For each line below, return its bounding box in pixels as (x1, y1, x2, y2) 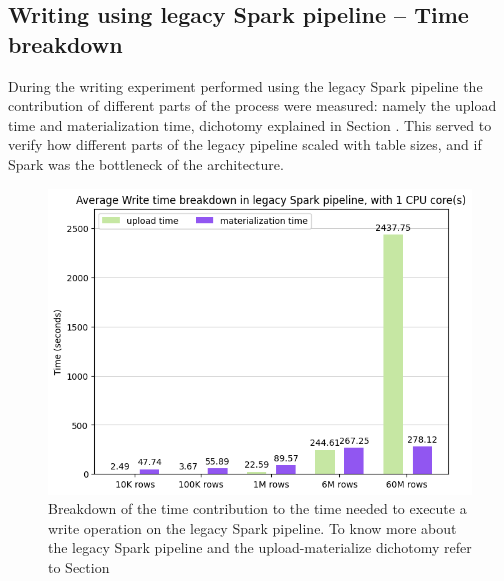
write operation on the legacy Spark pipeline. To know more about (48, 517, 457, 538)
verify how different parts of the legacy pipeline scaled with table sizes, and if (8, 134, 482, 155)
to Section (48, 557, 110, 578)
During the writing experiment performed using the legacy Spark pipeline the (8, 75, 483, 96)
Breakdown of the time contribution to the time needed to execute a (48, 498, 467, 519)
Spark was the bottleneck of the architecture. (8, 153, 284, 174)
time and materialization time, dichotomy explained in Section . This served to (8, 114, 492, 135)
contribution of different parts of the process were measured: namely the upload (8, 95, 497, 116)
